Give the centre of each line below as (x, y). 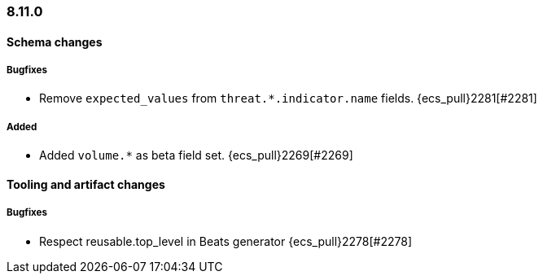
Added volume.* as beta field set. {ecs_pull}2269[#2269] (196, 155)
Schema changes (55, 42)
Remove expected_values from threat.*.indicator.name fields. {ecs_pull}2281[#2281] (288, 98)
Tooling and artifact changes (86, 184)
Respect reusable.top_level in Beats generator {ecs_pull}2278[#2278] (226, 241)
